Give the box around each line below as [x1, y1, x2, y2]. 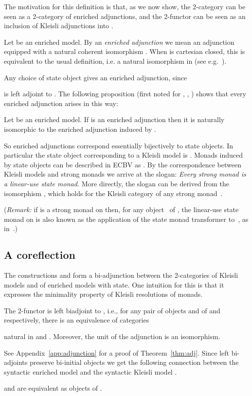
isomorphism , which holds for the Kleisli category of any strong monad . [4, 188, 223, 198]
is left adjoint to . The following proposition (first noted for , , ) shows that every [4, 89, 246, 99]
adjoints [4, 357, 28, 367]
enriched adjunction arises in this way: [4, 98, 118, 108]
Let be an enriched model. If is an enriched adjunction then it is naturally [4, 114, 225, 125]
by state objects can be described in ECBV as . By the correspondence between [4, 159, 241, 169]
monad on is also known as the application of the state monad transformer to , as [4, 214, 249, 224]
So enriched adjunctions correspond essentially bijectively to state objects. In [4, 140, 234, 150]
